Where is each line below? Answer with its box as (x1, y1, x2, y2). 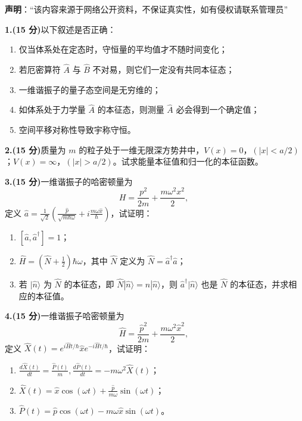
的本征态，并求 (230, 277, 289, 290)
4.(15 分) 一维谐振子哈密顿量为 (5, 309, 124, 322)
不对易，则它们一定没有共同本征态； (92, 63, 235, 75)
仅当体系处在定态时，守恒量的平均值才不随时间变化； (18, 43, 228, 55)
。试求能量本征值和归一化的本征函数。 (113, 155, 263, 168)
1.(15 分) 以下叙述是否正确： (5, 23, 116, 35)
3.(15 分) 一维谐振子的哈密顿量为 (5, 175, 133, 187)
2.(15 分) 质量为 (5, 143, 66, 156)
